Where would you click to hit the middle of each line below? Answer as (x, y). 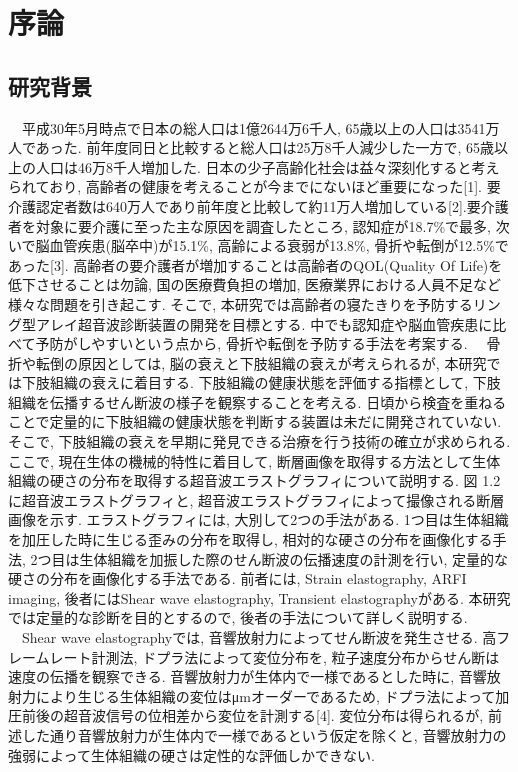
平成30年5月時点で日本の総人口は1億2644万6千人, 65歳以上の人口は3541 (253, 127)
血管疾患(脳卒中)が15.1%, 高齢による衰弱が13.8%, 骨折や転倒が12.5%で (279, 245)
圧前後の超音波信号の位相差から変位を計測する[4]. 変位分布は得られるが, (246, 715)
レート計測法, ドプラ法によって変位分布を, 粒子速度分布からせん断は (274, 656)
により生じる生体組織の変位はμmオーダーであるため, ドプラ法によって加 (272, 695)
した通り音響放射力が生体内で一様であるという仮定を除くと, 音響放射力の (264, 734)
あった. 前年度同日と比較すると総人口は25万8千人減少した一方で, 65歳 (264, 147)
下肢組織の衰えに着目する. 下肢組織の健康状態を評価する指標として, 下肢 (261, 382)
